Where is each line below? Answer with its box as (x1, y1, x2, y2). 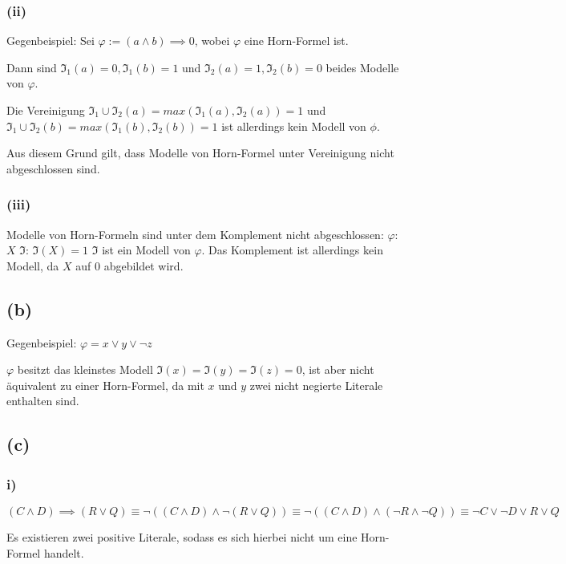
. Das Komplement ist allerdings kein (201, 241, 383, 258)
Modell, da (6, 257, 59, 274)
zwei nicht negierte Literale (249, 376, 383, 393)
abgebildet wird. (103, 257, 184, 274)
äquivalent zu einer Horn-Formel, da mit (6, 376, 204, 393)
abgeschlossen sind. (6, 160, 100, 177)
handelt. (43, 544, 84, 561)
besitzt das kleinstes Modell (17, 361, 153, 378)
